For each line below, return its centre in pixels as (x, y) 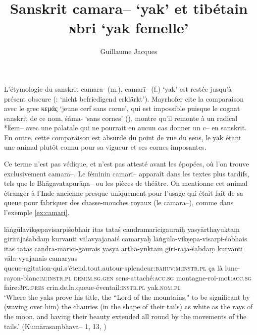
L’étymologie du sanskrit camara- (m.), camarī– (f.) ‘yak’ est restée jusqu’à (118, 88)
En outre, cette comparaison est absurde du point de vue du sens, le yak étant (123, 137)
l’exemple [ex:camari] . (37, 212)
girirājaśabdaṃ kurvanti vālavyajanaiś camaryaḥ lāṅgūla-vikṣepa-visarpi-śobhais (126, 239)
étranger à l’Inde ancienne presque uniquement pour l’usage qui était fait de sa (124, 193)
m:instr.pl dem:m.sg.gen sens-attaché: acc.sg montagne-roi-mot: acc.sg (146, 277)
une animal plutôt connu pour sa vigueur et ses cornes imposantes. (105, 147)
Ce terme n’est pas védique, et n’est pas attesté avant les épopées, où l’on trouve (127, 164)
